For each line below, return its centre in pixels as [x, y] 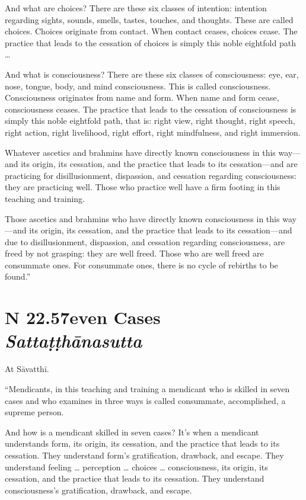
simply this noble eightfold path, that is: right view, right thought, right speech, [150, 121]
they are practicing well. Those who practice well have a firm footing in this [143, 187]
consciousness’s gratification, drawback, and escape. [98, 490]
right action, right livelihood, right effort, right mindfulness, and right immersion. [153, 132]
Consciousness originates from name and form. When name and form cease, [142, 97]
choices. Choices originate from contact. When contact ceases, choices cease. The [151, 31]
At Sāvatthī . [27, 369]
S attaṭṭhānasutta [74, 341]
